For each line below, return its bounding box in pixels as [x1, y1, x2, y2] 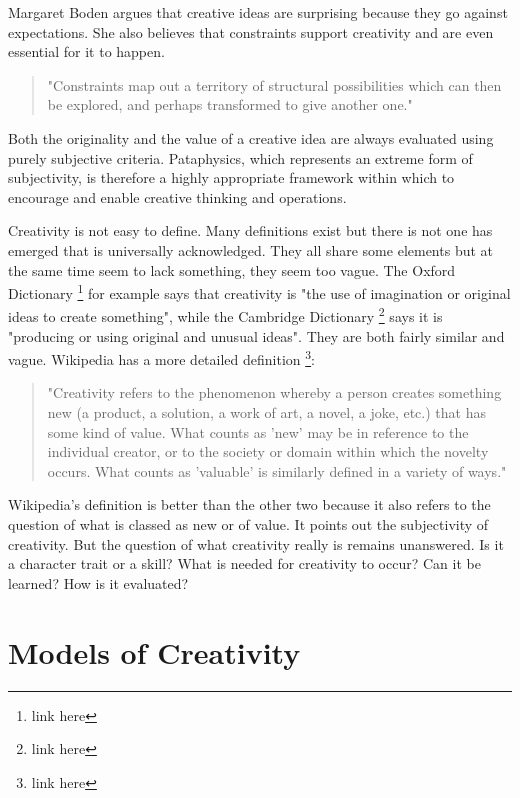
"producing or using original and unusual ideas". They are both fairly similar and [8, 325, 505, 346]
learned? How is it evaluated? [8, 572, 189, 593]
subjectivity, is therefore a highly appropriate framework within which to [8, 167, 455, 188]
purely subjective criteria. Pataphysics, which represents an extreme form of [8, 147, 473, 168]
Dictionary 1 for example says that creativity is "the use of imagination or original [8, 280, 511, 303]
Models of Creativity [8, 631, 301, 672]
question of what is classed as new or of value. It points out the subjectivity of [8, 514, 489, 535]
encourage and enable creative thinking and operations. [8, 186, 347, 207]
